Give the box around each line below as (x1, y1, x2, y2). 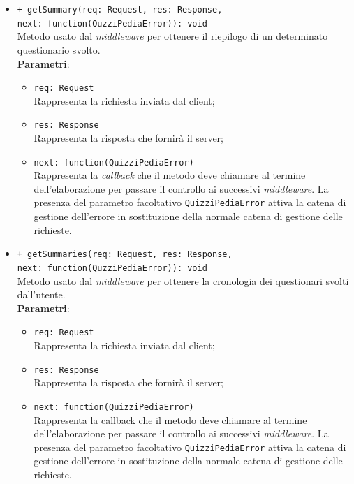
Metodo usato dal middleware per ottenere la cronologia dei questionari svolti (17, 273, 349, 288)
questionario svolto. (17, 42, 101, 57)
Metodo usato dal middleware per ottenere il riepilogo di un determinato (17, 29, 328, 43)
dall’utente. (17, 287, 66, 302)
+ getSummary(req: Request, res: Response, (17, 5, 223, 15)
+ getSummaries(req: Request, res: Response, (17, 249, 233, 260)
